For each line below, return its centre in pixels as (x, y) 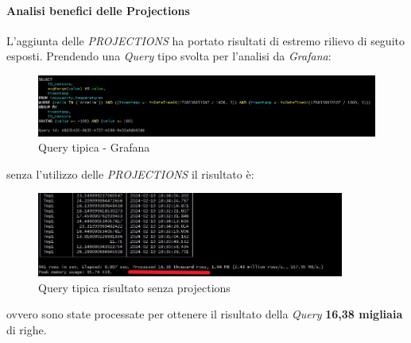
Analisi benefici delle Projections (98, 10)
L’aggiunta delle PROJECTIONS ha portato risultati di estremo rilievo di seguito (205, 40)
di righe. (27, 329)
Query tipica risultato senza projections (134, 287)
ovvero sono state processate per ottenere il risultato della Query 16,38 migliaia (205, 314)
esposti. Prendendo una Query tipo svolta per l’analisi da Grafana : (169, 56)
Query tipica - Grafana (94, 147)
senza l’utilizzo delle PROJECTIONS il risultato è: (130, 173)
